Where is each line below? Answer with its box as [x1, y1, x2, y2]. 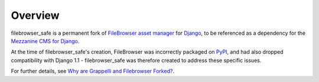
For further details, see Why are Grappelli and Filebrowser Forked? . [11, 68, 174, 75]
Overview [11, 9, 60, 22]
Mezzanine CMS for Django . [11, 37, 80, 44]
